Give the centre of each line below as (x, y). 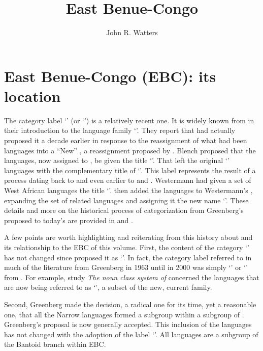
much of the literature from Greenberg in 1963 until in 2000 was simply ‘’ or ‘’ (126, 267)
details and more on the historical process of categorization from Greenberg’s (124, 210)
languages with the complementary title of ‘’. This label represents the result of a (130, 170)
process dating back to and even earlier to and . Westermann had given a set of (128, 180)
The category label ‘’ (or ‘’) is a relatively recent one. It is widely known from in (129, 120)
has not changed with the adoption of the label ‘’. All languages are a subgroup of (131, 334)
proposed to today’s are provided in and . (69, 220)
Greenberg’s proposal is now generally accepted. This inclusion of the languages (128, 324)
